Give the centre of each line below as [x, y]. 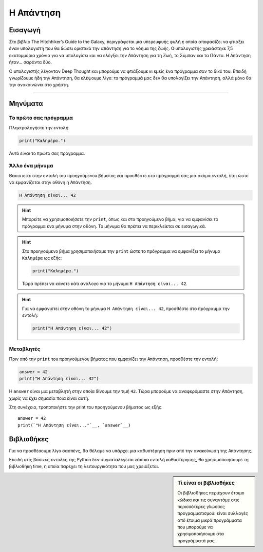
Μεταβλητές [25, 349]
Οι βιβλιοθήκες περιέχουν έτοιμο [211, 493]
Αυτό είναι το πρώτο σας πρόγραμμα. [47, 153]
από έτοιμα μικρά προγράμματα [210, 520]
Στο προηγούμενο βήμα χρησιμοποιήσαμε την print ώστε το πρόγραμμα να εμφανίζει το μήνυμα [121, 251]
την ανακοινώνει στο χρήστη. [39, 85]
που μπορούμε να [195, 527]
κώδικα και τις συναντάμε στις [208, 500]
